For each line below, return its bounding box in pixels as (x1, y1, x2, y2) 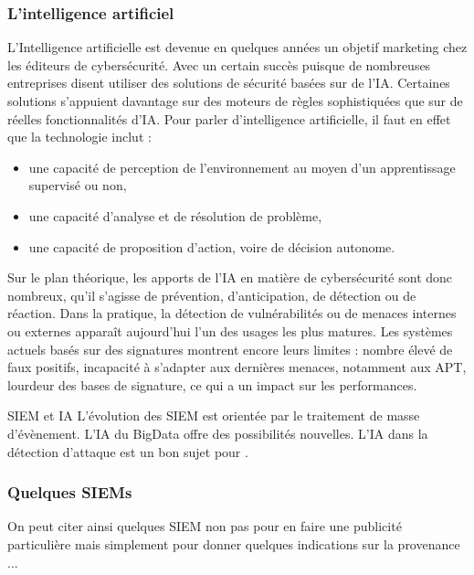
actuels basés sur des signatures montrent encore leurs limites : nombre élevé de (7, 339, 453, 358)
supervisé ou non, (28, 176, 127, 195)
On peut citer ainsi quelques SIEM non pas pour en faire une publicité (7, 516, 402, 536)
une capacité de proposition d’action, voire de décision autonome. (28, 237, 395, 256)
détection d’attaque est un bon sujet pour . (7, 442, 248, 461)
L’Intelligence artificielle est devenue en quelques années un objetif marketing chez (7, 37, 468, 57)
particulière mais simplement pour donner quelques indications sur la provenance (7, 534, 460, 553)
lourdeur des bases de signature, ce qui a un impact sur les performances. (7, 375, 417, 394)
